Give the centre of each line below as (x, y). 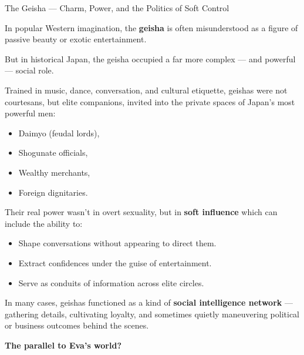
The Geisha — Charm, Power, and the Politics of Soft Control (117, 8)
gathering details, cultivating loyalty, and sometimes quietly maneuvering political (152, 314)
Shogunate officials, (53, 153)
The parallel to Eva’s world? (63, 345)
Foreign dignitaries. (53, 192)
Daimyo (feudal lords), (59, 133)
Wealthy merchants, (54, 172)
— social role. (29, 70)
